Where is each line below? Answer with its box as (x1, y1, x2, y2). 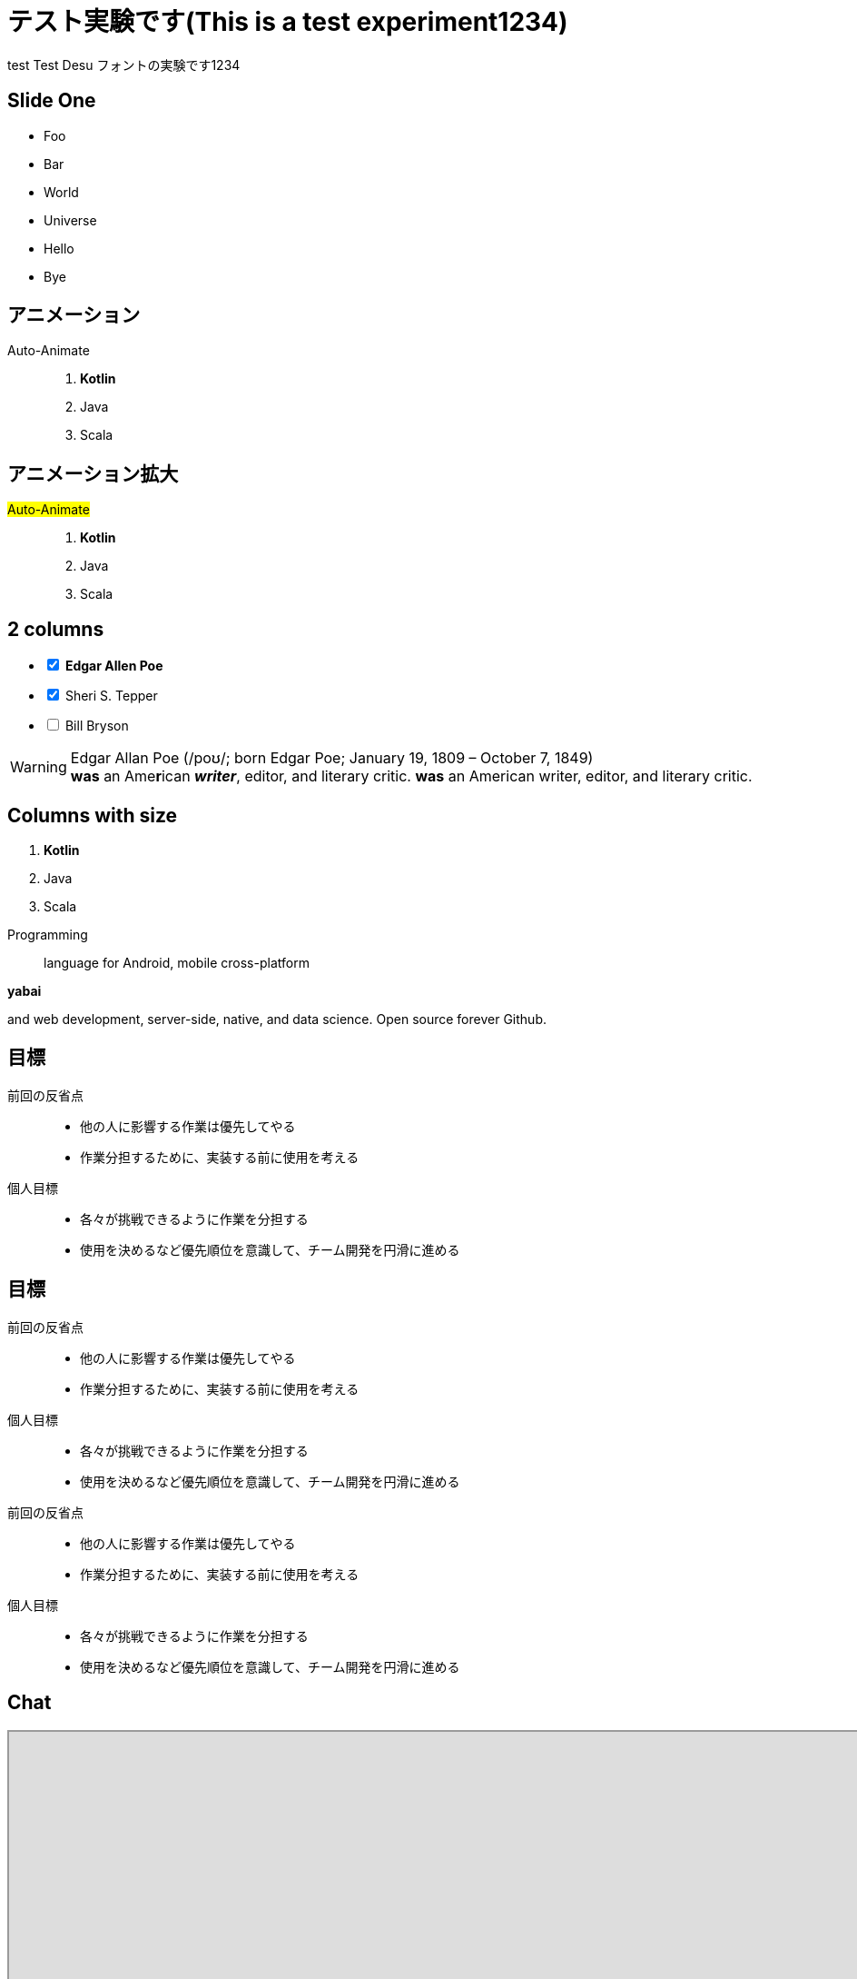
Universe (44, 212, 97, 228)
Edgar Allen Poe (64, 658, 163, 674)
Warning (10, 758, 67, 777)
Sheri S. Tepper (64, 688, 158, 704)
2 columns (7, 617, 104, 641)
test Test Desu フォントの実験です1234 (7, 56, 241, 73)
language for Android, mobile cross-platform (44, 954, 310, 970)
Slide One (7, 89, 96, 113)
